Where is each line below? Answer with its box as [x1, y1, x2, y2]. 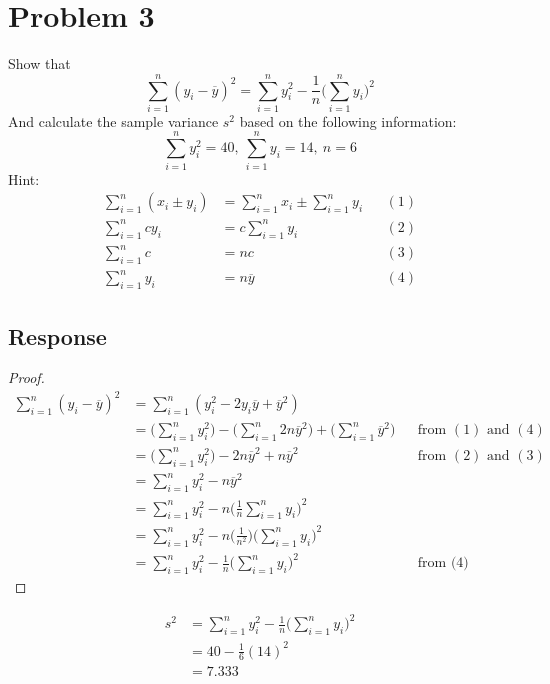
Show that [8, 53, 71, 74]
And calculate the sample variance [8, 110, 219, 131]
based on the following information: [239, 110, 457, 131]
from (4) [417, 556, 469, 571]
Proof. [8, 367, 45, 388]
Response [8, 320, 107, 351]
